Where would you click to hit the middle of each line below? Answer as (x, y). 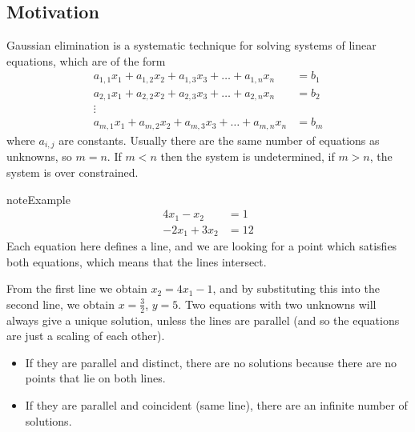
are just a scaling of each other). (86, 336)
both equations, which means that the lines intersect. (137, 261)
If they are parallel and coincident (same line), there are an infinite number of (216, 405)
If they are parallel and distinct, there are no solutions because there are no (211, 362)
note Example (38, 199)
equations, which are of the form (86, 60)
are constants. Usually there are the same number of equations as (219, 140)
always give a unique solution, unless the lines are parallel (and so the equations (203, 320)
